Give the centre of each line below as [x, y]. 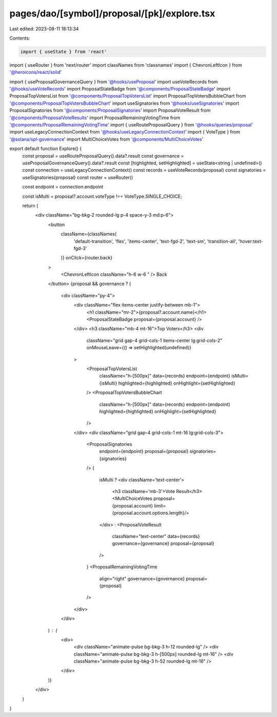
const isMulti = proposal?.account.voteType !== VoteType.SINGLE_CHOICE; [102, 196]
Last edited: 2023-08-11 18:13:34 [44, 29]
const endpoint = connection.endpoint [63, 187]
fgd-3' [80, 248]
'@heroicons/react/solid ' [36, 72]
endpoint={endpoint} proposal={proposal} [144, 451]
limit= [160, 505]
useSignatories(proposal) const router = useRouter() [78, 177]
